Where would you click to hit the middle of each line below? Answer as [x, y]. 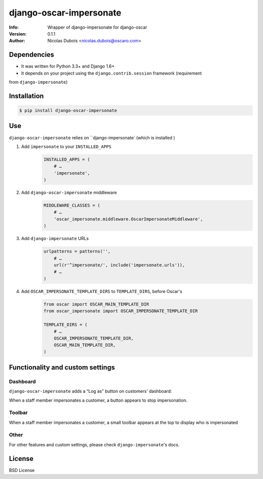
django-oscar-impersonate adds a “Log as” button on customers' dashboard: [91, 391]
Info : [14, 27]
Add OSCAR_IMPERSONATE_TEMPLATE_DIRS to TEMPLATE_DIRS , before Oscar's [102, 291]
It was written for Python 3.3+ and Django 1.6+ [68, 66]
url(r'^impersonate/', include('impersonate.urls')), [119, 265]
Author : [17, 41]
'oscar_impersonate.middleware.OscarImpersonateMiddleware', [128, 219]
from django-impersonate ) [38, 82]
